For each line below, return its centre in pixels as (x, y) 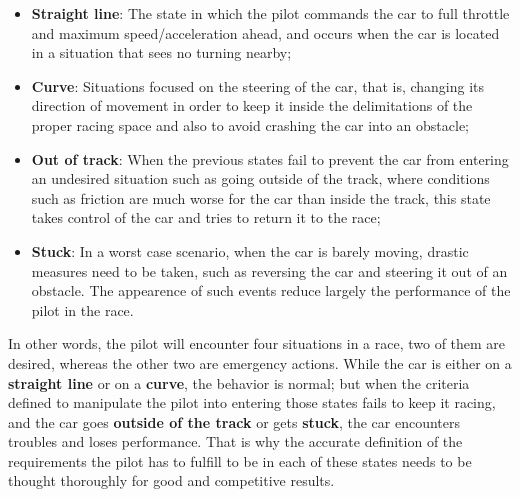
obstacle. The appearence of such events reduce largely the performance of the (271, 290)
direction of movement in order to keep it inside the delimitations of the (252, 105)
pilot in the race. (82, 309)
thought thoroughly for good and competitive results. (171, 480)
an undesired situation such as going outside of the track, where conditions (260, 178)
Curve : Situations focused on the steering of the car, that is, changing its (258, 85)
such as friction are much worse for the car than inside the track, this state (261, 197)
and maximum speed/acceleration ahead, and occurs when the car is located (265, 32)
